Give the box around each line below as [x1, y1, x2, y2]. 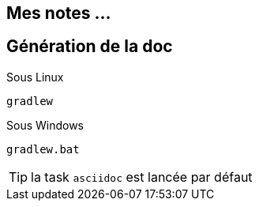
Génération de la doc [6, 36, 173, 57]
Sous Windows [6, 118, 84, 132]
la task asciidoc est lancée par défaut [31, 168, 253, 185]
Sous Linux [6, 70, 64, 84]
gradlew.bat [6, 142, 80, 156]
